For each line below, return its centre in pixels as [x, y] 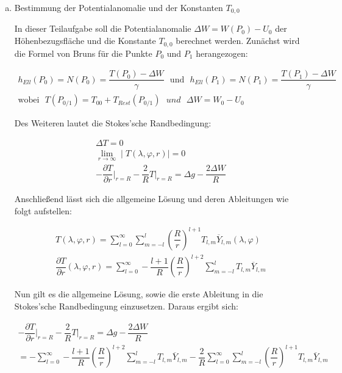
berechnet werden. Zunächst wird [238, 41]
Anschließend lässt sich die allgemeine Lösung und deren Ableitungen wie [151, 199]
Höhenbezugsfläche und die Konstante [85, 41]
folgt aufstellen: [43, 210]
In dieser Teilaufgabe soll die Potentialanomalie [103, 28]
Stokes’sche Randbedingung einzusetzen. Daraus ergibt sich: [126, 306]
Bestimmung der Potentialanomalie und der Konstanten [119, 7]
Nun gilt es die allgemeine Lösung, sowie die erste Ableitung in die [139, 294]
